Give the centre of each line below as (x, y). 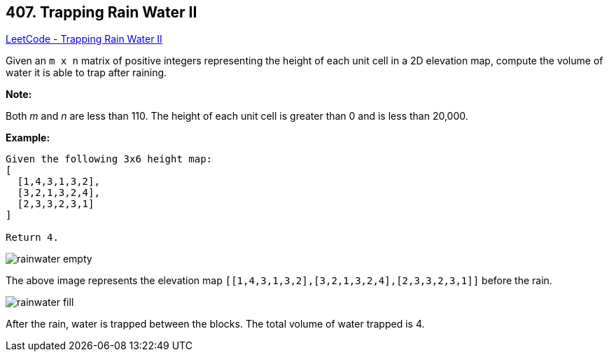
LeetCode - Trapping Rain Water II (84, 39)
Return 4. (32, 238)
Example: (28, 138)
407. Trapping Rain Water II (101, 12)
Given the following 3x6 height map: (109, 159)
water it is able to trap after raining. (86, 73)
